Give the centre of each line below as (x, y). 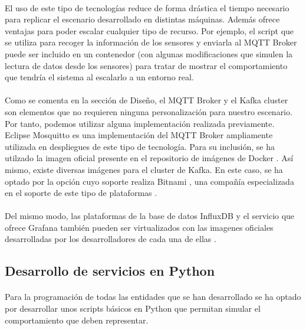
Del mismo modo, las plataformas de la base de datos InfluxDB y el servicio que (150, 216)
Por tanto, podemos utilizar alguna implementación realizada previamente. (140, 123)
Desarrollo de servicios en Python (110, 271)
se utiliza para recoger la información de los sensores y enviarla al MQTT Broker (151, 42)
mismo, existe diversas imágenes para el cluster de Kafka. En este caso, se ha (144, 169)
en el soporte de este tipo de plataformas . (81, 193)
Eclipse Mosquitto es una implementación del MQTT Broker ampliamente (139, 135)
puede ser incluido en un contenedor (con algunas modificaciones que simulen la (149, 53)
